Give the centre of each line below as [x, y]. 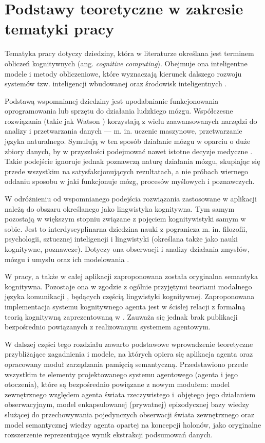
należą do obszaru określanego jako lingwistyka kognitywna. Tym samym [120, 208]
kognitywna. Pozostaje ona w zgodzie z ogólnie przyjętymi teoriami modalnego [128, 286]
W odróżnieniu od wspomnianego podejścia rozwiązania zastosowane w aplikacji [131, 199]
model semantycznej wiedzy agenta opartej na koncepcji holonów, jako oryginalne [133, 424]
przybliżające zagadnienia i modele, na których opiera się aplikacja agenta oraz [129, 354]
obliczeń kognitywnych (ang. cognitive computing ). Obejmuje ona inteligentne [126, 63]
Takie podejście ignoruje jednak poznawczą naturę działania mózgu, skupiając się [132, 161]
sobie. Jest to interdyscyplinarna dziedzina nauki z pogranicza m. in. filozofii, [126, 228]
